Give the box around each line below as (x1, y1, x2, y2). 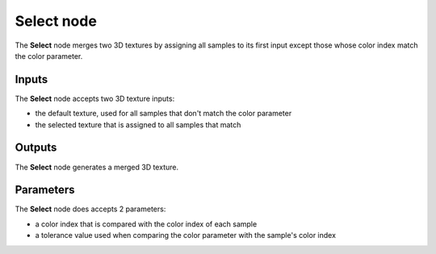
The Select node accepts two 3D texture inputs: (15, 94, 175, 103)
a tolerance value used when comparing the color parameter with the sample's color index (35, 231, 337, 240)
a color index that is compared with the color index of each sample (35, 219, 258, 229)
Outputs (15, 141, 57, 155)
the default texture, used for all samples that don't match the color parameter (35, 109, 292, 119)
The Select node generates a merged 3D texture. (15, 162, 179, 172)
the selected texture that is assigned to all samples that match (35, 119, 241, 129)
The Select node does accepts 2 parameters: (15, 204, 166, 214)
